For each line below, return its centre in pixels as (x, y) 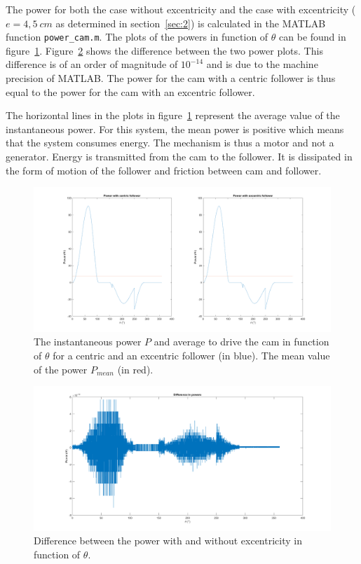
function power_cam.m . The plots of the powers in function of (137, 37)
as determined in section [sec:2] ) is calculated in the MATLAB (191, 23)
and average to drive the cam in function (241, 342)
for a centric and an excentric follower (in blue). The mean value (191, 355)
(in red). (135, 369)
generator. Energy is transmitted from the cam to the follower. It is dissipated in (179, 156)
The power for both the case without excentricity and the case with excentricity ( (181, 9)
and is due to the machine (262, 64)
